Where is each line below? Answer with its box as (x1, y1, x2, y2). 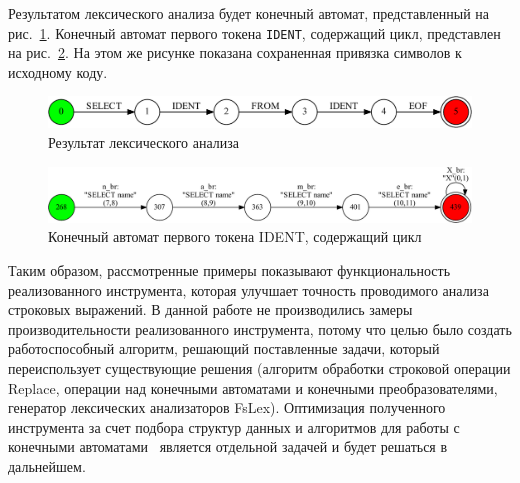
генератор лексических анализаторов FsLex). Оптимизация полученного (8, 397, 446, 418)
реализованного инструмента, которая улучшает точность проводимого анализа (8, 279, 489, 300)
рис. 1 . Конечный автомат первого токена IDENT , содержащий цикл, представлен (8, 22, 501, 43)
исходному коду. (8, 61, 108, 82)
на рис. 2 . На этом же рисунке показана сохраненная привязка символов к (8, 42, 462, 63)
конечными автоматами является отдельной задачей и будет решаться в (8, 436, 448, 457)
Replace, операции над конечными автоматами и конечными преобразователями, (8, 377, 498, 398)
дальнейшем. (8, 455, 86, 476)
